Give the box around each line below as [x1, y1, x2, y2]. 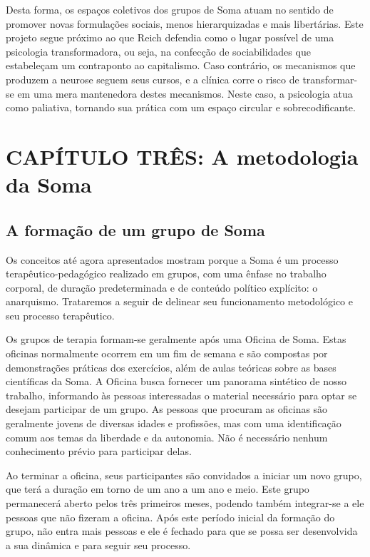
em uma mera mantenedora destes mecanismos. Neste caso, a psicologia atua [17, 86, 353, 101]
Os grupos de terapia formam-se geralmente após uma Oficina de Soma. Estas [6, 332, 346, 347]
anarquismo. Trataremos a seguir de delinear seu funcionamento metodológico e [6, 294, 353, 309]
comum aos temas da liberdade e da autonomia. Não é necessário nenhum [6, 429, 328, 444]
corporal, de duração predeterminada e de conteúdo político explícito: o [6, 280, 318, 295]
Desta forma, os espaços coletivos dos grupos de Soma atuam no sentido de [6, 2, 334, 16]
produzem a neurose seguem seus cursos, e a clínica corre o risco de [6, 71, 299, 86]
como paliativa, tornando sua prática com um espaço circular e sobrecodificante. [6, 100, 356, 115]
